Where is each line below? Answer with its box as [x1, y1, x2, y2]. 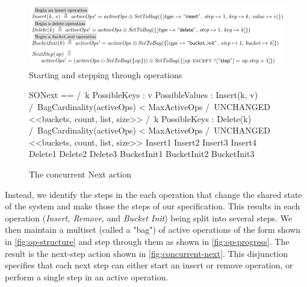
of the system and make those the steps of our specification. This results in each [5, 200, 300, 212]
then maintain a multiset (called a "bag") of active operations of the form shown [5, 223, 301, 236]
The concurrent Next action [29, 168, 132, 181]
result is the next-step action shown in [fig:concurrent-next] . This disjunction [5, 247, 288, 259]
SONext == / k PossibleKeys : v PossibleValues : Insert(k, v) [29, 88, 258, 101]
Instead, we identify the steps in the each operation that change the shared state [5, 188, 302, 200]
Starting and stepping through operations [29, 68, 182, 81]
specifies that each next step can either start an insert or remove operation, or [5, 259, 293, 271]
